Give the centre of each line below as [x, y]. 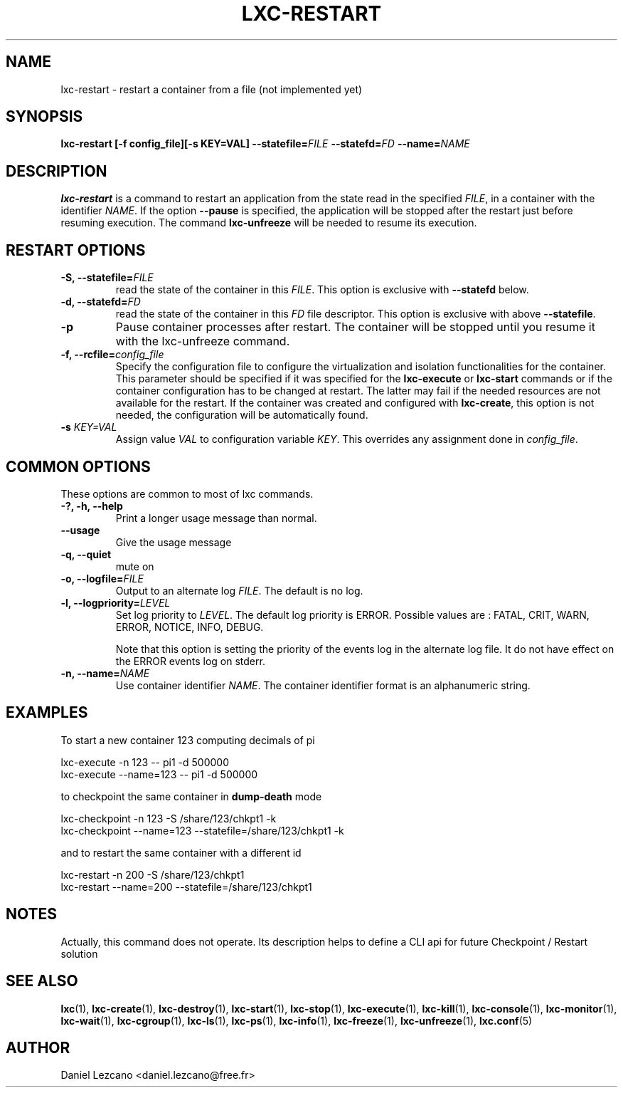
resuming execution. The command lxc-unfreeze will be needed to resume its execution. [269, 223]
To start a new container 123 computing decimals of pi [188, 740]
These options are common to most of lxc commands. [187, 493]
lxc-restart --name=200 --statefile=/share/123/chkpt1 [186, 887]
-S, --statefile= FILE [107, 278]
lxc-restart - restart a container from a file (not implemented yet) [212, 89]
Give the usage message [174, 542]
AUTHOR [38, 1047]
